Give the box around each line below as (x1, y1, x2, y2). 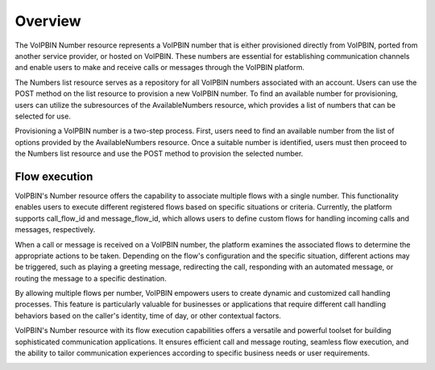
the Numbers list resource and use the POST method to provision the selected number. (14, 149, 304, 159)
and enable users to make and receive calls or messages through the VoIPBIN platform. (14, 63, 305, 73)
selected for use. (14, 111, 72, 121)
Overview (14, 12, 81, 30)
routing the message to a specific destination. (14, 273, 167, 283)
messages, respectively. (14, 225, 96, 235)
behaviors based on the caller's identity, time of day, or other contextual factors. (14, 310, 282, 320)
